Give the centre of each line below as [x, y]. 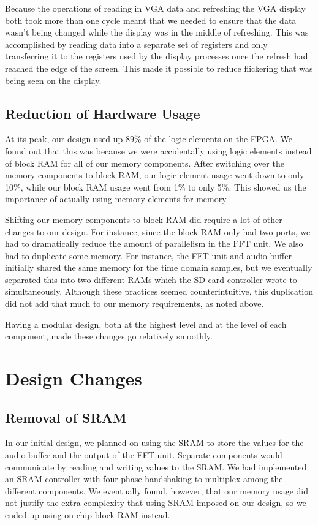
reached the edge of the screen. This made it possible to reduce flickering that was [159, 68]
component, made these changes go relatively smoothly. [109, 336]
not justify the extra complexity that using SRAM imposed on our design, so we [156, 503]
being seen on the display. [53, 80]
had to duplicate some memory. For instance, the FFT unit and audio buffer [148, 255]
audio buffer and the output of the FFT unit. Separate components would [144, 455]
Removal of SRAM [66, 417]
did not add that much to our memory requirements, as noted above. [134, 304]
